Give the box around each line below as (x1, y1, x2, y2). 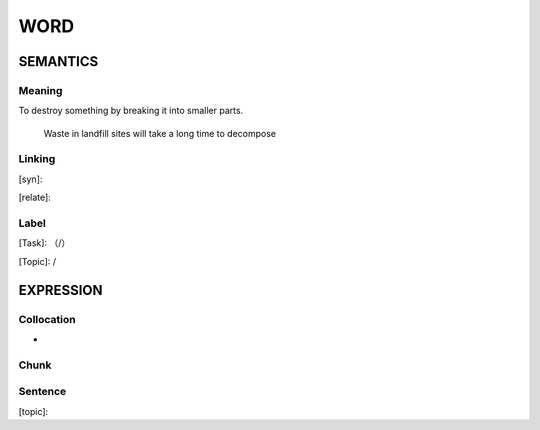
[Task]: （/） (18, 237, 71, 249)
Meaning (18, 83, 63, 97)
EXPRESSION (18, 281, 103, 299)
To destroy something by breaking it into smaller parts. (18, 105, 244, 117)
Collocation (18, 312, 76, 326)
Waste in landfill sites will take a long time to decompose (43, 127, 277, 139)
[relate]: (18, 191, 52, 204)
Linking (18, 152, 56, 166)
